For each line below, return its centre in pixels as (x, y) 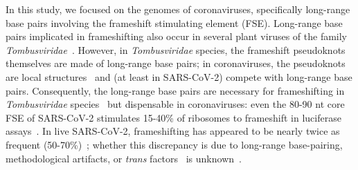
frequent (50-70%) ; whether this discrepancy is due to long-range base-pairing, (174, 144)
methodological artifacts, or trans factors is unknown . (124, 158)
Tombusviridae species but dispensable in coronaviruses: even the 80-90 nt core (175, 104)
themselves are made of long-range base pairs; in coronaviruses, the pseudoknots (176, 63)
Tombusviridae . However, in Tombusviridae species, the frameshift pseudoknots (176, 49)
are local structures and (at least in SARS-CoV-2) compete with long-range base (179, 76)
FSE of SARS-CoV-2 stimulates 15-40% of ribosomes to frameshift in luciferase (173, 117)
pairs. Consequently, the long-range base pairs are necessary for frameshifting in (175, 90)
